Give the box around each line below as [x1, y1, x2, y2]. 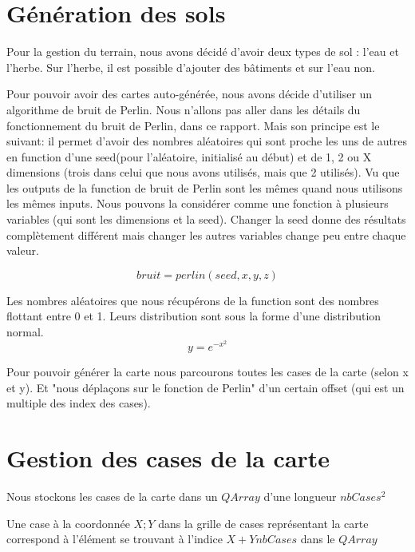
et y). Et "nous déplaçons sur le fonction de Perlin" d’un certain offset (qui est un [6, 379, 405, 395]
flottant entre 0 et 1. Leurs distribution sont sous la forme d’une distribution [6, 308, 381, 324]
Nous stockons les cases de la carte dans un [6, 488, 218, 505]
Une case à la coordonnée [6, 514, 130, 531]
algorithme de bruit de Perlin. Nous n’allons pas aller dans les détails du [6, 101, 361, 117]
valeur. [6, 242, 39, 259]
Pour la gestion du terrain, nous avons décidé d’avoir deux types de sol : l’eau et [6, 43, 399, 60]
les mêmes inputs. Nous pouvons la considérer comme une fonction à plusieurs [6, 195, 389, 212]
